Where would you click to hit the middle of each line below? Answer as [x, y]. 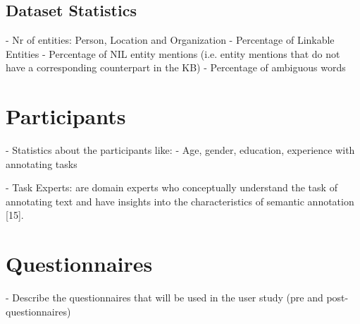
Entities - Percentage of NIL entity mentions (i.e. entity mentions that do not [173, 53]
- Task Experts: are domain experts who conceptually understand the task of [172, 187]
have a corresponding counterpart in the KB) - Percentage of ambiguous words [176, 67]
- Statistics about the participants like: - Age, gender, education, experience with [180, 150]
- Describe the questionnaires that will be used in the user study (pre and [165, 298]
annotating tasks [42, 163]
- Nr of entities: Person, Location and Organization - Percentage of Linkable [170, 40]
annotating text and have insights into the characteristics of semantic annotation [180, 201]
